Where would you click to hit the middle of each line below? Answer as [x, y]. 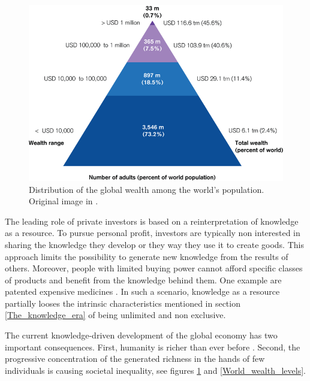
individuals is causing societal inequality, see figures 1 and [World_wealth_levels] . [155, 370]
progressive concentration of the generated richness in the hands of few [135, 359]
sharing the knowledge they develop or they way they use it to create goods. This [154, 244]
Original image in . [64, 201]
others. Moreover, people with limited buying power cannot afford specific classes [154, 268]
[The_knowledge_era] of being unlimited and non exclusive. [115, 315]
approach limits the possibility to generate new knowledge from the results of [147, 256]
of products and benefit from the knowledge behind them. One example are [143, 279]
